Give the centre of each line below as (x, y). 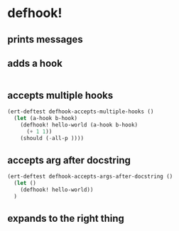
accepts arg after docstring (69, 160)
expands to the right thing (66, 219)
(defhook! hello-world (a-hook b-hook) (79, 125)
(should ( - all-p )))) (52, 138)
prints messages (45, 39)
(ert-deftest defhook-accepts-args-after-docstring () (90, 177)
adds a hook (35, 63)
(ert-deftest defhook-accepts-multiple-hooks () (81, 112)
